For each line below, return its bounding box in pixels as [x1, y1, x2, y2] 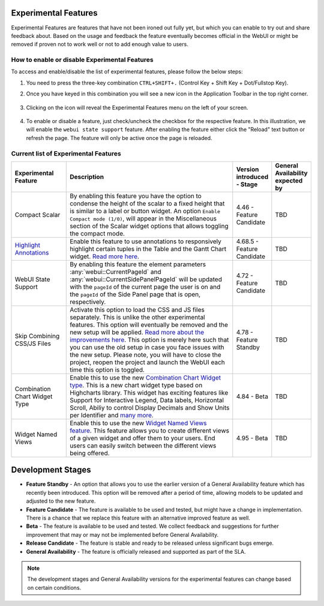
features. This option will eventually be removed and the [70, 320, 228, 329]
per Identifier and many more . [70, 411, 154, 419]
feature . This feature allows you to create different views [70, 426, 230, 435]
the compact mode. [70, 229, 125, 237]
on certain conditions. [27, 584, 82, 591]
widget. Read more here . [70, 252, 139, 261]
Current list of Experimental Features [11, 149, 121, 157]
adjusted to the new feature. [26, 497, 96, 504]
